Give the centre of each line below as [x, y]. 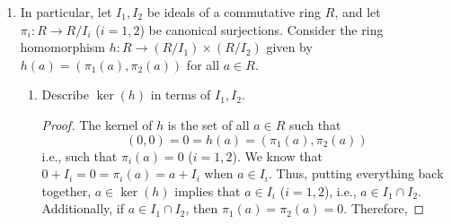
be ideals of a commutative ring [234, 12]
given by [289, 47]
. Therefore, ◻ [384, 208]
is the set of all [208, 124]
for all [203, 64]
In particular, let [66, 12]
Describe [66, 95]
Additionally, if [83, 208]
